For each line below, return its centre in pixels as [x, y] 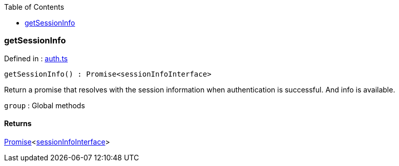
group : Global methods [45, 105]
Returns [18, 124]
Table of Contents [34, 7]
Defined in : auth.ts [36, 58]
